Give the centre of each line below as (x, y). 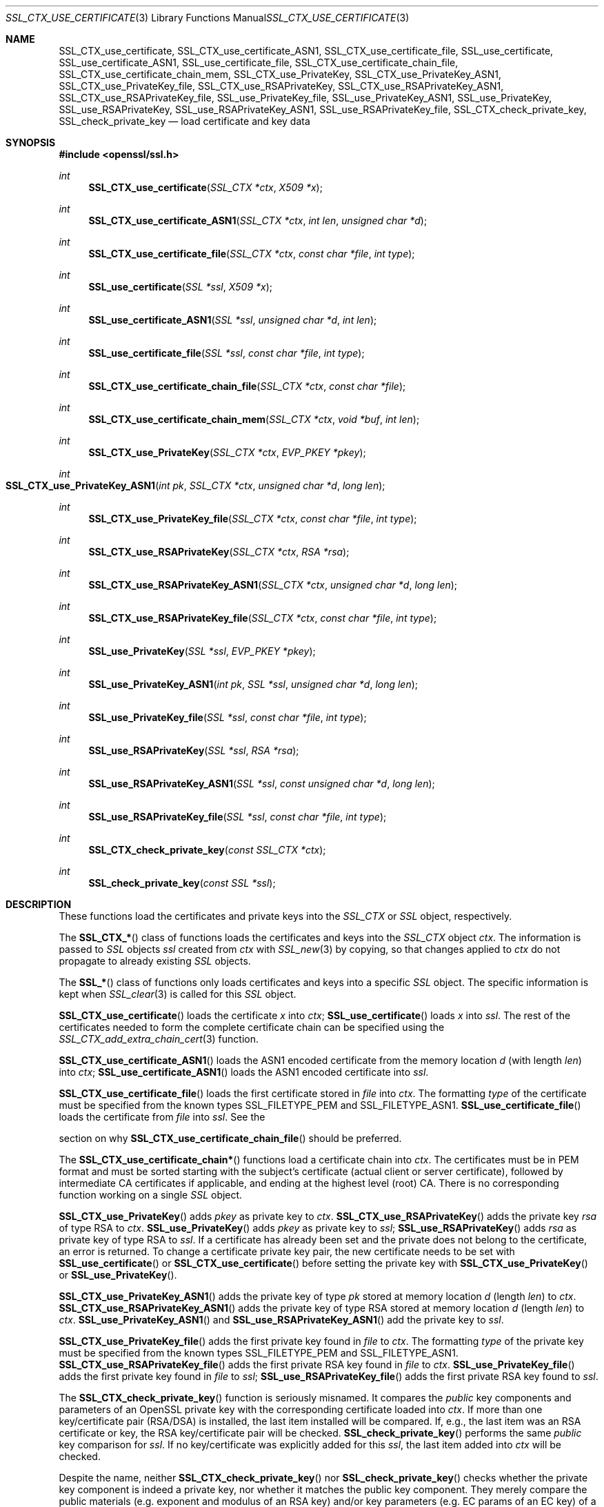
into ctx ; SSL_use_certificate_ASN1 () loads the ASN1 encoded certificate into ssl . (244, 1072)
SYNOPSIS (31, 142)
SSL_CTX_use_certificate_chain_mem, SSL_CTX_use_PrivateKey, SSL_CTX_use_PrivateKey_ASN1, (280, 74)
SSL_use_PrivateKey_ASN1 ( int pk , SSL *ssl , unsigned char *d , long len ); (253, 684)
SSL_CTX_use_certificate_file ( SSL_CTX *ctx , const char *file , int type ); (252, 254)
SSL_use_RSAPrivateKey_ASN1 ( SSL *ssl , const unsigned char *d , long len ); (262, 784)
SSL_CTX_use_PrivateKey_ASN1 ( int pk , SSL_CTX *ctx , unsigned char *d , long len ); (195, 485)
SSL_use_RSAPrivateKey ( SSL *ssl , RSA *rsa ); (194, 750)
